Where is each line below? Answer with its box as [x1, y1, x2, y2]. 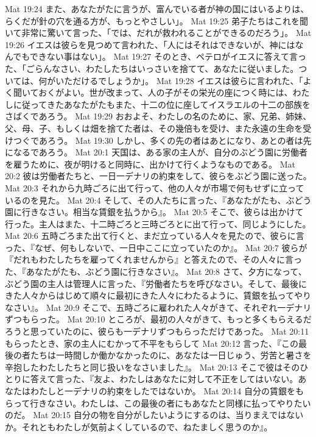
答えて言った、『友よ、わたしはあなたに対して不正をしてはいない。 [30, 372, 298, 385]
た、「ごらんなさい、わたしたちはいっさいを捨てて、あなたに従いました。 [5, 62, 299, 74]
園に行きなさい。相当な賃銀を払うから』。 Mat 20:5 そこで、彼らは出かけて [5, 205, 304, 218]
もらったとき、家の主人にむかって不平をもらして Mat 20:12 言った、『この [5, 336, 299, 349]
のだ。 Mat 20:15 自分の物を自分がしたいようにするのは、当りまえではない [5, 408, 304, 421]
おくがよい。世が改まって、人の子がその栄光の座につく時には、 [38, 86, 293, 99]
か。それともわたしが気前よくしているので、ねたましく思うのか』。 [5, 420, 273, 433]
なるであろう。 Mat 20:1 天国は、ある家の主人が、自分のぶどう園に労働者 [13, 146, 307, 158]
